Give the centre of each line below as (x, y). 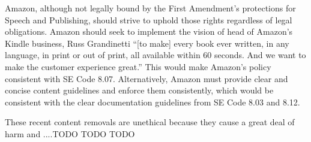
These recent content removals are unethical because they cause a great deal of (150, 122)
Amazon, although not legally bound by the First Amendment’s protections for (150, 8)
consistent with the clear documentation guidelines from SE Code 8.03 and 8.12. (152, 102)
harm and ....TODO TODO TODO (70, 133)
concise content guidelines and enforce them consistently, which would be (139, 90)
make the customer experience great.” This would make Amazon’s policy (138, 66)
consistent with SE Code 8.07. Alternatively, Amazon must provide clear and (146, 78)
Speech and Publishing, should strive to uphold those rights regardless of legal (149, 19)
